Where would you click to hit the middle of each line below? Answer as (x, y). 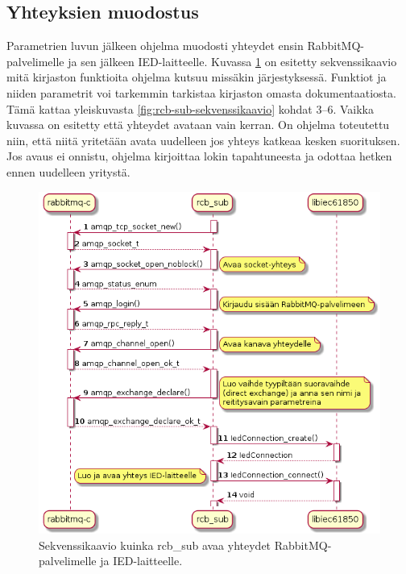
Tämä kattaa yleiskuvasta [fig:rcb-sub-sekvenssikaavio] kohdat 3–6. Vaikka (190, 108)
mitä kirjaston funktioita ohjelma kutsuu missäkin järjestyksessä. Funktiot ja (197, 77)
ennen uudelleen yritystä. (68, 171)
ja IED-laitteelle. (141, 561)
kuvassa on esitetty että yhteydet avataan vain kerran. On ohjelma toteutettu (198, 125)
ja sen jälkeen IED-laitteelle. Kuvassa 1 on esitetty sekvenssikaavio (232, 61)
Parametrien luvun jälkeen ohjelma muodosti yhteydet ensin (155, 46)
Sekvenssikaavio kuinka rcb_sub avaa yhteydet (155, 545)
